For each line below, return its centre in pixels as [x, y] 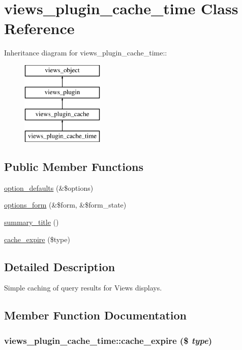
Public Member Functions [74, 167]
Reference [39, 28]
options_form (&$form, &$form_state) [65, 205]
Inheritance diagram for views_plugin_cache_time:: [86, 53]
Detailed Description [60, 266]
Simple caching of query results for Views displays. [83, 288]
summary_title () [32, 222]
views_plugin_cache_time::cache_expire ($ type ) [108, 340]
